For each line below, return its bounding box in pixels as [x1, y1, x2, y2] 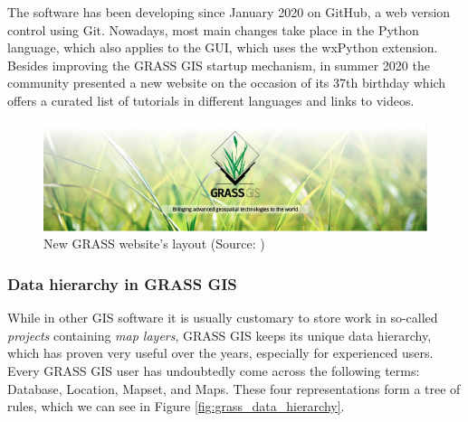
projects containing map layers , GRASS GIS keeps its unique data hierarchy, [7, 325, 432, 344]
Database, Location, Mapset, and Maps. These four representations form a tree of [7, 379, 461, 398]
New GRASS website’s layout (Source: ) [43, 234, 265, 253]
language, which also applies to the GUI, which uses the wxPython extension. [7, 38, 438, 57]
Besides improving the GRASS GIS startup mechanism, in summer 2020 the [7, 55, 430, 74]
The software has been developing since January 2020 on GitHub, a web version [7, 3, 451, 21]
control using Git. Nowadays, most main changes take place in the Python [7, 20, 419, 39]
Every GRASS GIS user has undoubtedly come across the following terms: [7, 361, 420, 380]
